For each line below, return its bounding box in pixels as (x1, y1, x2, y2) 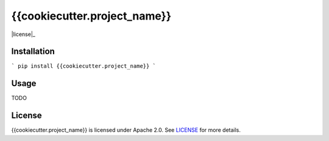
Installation (11, 46, 55, 57)
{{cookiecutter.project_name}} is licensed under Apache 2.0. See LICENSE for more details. (11, 126, 241, 134)
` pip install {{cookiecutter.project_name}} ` (11, 63, 157, 70)
